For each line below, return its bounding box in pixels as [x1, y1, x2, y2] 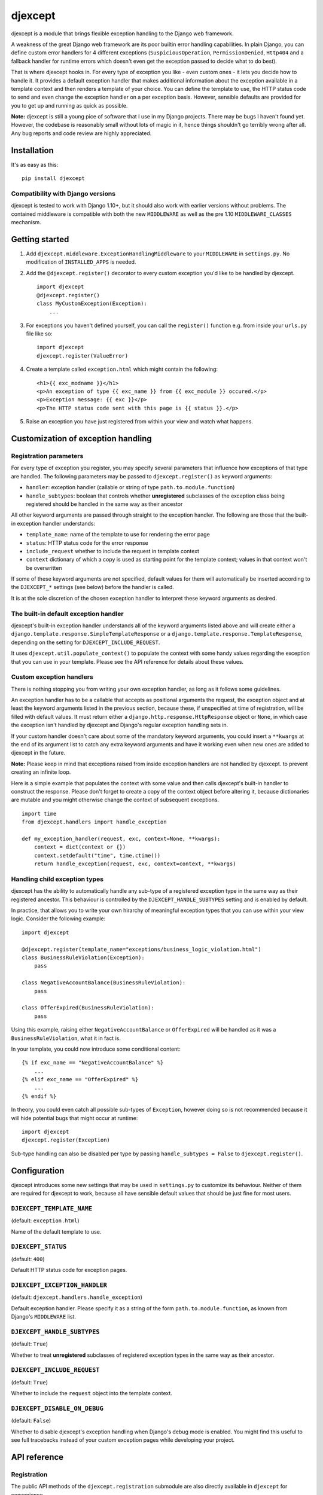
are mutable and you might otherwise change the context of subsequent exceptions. [11, 796, 220, 804]
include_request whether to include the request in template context [26, 547, 200, 554]
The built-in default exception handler [11, 609, 124, 618]
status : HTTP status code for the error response [26, 539, 149, 547]
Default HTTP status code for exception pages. [11, 1267, 127, 1274]
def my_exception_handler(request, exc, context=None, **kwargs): [22, 835, 221, 842]
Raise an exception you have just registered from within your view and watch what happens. [26, 418, 254, 425]
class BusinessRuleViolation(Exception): [22, 954, 145, 961]
